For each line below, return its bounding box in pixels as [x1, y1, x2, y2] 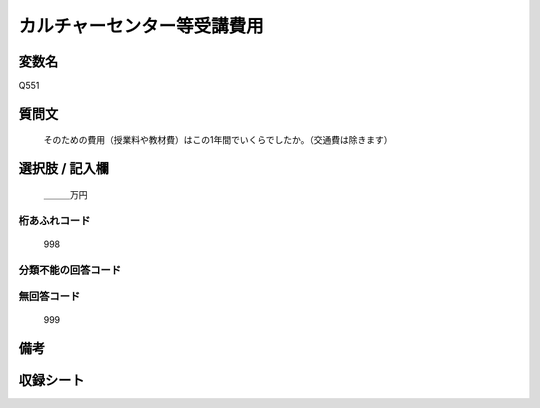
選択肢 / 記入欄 [18, 160, 110, 177]
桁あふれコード [18, 213, 91, 227]
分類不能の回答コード [18, 263, 122, 277]
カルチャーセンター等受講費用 [18, 15, 264, 37]
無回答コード [18, 290, 81, 304]
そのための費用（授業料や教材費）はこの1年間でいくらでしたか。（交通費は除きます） [43, 134, 393, 146]
